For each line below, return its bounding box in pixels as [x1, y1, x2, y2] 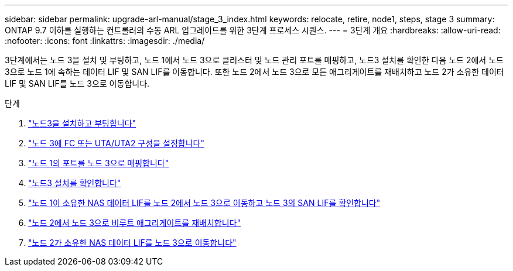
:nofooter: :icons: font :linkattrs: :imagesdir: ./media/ [5, 36, 205, 46]
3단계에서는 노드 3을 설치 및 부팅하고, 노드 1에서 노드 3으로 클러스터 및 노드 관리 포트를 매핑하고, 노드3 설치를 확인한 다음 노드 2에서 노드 [5, 55, 504, 65]
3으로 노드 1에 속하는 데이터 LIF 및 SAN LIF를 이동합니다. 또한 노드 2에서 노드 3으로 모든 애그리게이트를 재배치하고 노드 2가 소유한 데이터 [5, 67, 504, 77]
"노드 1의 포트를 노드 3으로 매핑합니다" [28, 158, 169, 168]
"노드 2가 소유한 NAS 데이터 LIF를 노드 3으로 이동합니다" [28, 238, 237, 248]
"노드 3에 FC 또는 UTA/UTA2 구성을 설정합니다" [28, 138, 204, 148]
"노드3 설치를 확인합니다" [28, 178, 121, 188]
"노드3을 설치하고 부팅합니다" [28, 118, 136, 128]
